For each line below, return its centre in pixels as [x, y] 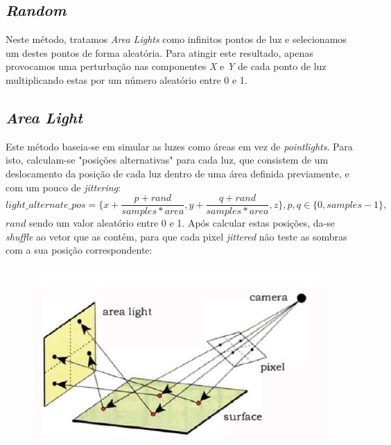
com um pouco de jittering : [63, 187]
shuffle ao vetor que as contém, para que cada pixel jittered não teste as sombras [176, 236]
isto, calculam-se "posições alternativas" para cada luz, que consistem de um [167, 160]
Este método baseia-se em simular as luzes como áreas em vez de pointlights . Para [179, 146]
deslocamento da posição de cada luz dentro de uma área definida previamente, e [177, 173]
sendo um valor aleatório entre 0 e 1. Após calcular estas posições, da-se [182, 223]
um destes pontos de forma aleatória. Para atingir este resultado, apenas [159, 52]
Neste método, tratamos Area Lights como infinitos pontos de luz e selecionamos [176, 39]
